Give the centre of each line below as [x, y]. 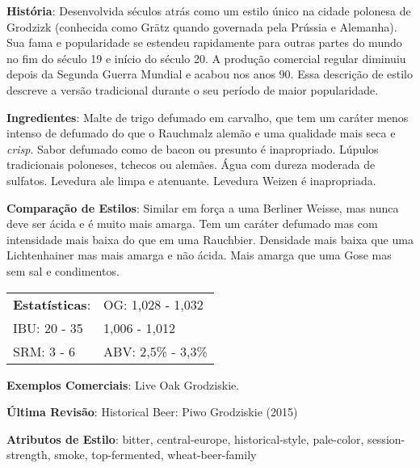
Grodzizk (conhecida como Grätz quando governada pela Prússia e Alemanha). [202, 26]
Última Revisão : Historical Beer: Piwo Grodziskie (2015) [152, 412]
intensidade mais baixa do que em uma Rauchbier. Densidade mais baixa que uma [210, 239]
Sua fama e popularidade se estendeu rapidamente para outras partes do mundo [204, 42]
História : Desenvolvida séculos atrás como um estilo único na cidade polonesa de [209, 11]
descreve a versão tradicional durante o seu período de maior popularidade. [193, 89]
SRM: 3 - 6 [44, 351]
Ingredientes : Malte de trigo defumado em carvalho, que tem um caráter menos [208, 117]
